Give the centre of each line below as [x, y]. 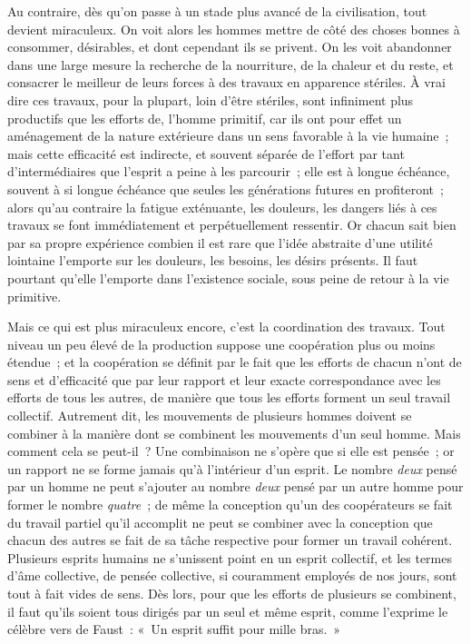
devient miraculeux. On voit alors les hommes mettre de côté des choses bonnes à [234, 29]
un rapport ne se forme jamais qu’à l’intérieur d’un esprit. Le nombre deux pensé [232, 468]
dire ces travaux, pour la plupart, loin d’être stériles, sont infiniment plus [211, 99]
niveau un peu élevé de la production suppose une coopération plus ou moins [221, 344]
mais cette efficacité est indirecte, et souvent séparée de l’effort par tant [206, 153]
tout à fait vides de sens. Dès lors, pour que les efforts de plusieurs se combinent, [232, 593]
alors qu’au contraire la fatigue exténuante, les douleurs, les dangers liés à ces [222, 207]
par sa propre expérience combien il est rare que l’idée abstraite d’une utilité [220, 242]
